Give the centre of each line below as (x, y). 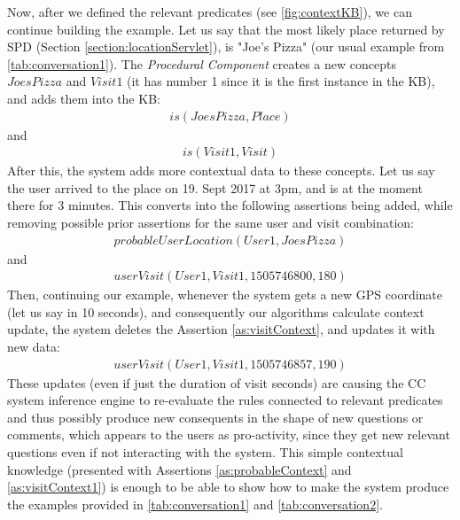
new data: (34, 347)
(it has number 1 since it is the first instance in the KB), (281, 81)
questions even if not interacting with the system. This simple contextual (205, 452)
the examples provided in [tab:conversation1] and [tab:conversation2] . (195, 504)
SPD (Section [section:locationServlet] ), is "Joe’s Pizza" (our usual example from (226, 47)
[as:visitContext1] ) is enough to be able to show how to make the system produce (228, 487)
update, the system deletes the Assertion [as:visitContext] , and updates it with (221, 329)
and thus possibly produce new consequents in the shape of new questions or (215, 417)
